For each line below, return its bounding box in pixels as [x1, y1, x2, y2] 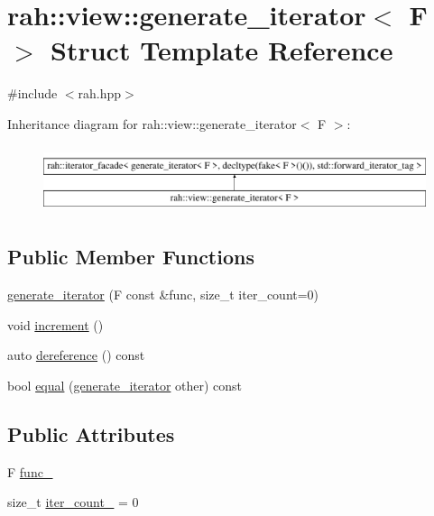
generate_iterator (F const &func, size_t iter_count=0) [7, 284, 319, 303]
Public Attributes [7, 419, 175, 447]
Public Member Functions [7, 243, 254, 271]
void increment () [7, 315, 104, 334]
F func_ [7, 462, 53, 481]
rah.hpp [78, 84, 122, 103]
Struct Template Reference [51, 32, 393, 69]
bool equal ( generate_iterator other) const [7, 375, 243, 394]
